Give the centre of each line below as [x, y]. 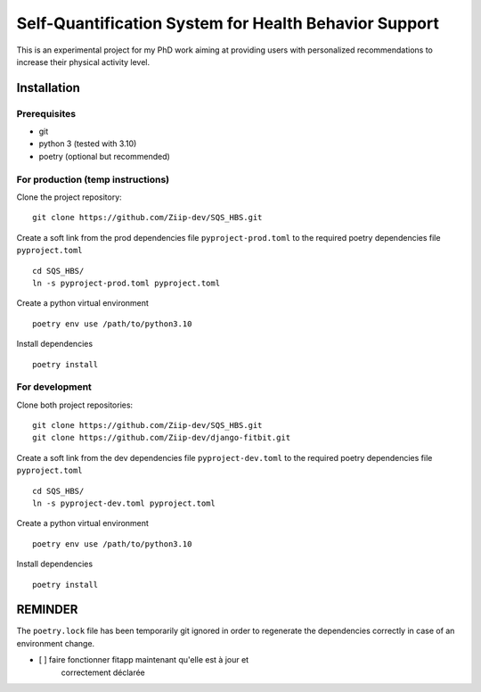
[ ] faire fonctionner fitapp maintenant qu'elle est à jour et [144, 660]
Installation [48, 88]
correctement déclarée [103, 672]
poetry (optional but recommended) [105, 156]
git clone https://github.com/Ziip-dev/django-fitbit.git [162, 438]
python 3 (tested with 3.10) [88, 144]
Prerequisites [46, 113]
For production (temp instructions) [93, 179]
